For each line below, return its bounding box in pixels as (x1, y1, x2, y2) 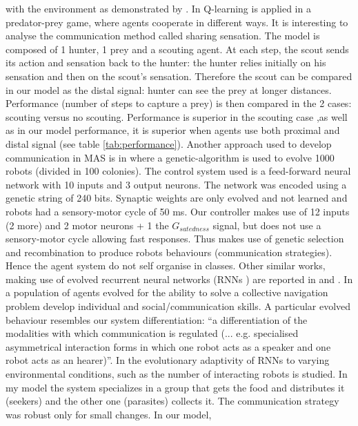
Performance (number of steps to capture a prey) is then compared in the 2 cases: (6, 96, 352, 110)
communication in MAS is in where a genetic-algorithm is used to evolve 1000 (6, 150, 335, 164)
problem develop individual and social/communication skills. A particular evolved (6, 299, 351, 313)
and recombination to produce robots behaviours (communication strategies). (6, 244, 332, 259)
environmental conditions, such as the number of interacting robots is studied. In (6, 367, 348, 381)
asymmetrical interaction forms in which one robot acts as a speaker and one (6, 339, 331, 354)
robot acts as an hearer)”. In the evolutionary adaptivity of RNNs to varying (6, 353, 330, 367)
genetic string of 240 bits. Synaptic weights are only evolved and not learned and (6, 191, 348, 205)
